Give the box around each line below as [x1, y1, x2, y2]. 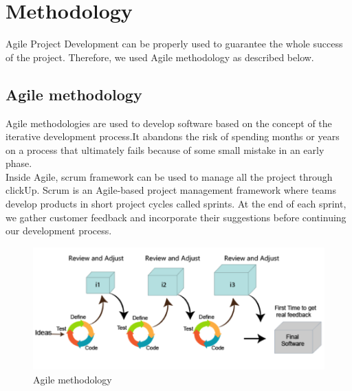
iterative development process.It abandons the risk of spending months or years [5, 129, 340, 144]
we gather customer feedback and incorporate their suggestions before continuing [5, 210, 346, 224]
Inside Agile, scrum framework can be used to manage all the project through [5, 169, 333, 183]
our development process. [5, 223, 112, 238]
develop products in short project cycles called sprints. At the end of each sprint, [5, 197, 346, 211]
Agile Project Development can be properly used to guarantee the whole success [5, 36, 343, 51]
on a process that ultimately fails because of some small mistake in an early [5, 142, 324, 157]
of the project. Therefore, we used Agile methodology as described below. [5, 49, 314, 64]
